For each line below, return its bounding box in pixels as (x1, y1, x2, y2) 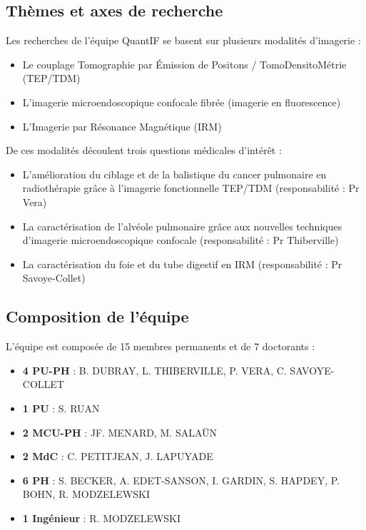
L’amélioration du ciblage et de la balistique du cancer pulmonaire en (22, 166, 327, 181)
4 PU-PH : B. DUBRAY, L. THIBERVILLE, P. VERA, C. (22, 362, 287, 377)
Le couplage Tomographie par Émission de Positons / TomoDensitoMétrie (22, 56, 347, 71)
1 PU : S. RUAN (22, 400, 100, 415)
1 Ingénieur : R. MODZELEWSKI (22, 510, 181, 525)
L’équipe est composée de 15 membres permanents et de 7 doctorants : (6, 339, 315, 354)
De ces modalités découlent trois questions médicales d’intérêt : (6, 143, 282, 158)
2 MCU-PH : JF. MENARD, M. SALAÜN (22, 424, 218, 439)
